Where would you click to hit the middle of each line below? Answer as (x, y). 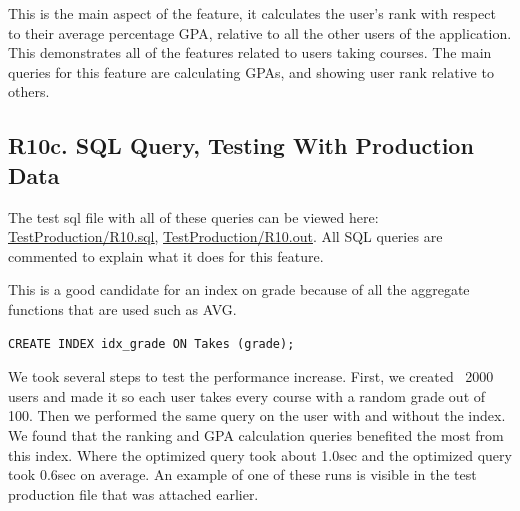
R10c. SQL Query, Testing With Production (241, 145)
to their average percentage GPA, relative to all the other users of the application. (260, 32)
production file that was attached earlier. (133, 493)
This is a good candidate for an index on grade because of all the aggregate (239, 289)
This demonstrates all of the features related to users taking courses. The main (250, 52)
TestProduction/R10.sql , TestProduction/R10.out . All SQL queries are (225, 236)
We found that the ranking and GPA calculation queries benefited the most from (256, 434)
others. (29, 91)
